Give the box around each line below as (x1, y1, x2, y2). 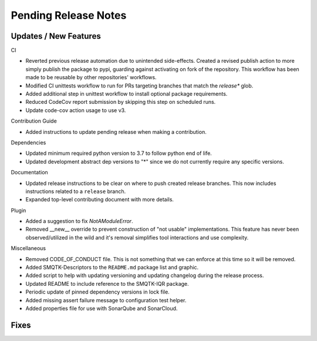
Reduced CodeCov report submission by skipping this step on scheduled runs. (25, 99, 216, 106)
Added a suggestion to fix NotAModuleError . (25, 218, 133, 225)
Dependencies (11, 139, 46, 146)
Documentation (11, 169, 48, 176)
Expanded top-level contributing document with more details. (25, 196, 174, 203)
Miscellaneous (11, 245, 46, 252)
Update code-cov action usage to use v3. (25, 106, 126, 114)
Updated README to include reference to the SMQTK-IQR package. (25, 280, 189, 287)
